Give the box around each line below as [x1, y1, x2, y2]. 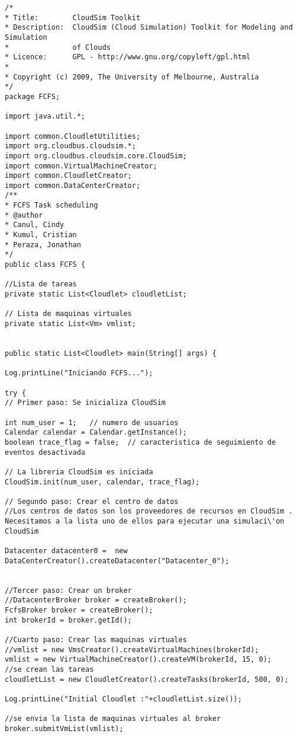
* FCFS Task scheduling [5, 201, 98, 210]
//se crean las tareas [5, 665, 94, 674]
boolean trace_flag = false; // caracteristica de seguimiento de [5, 438, 276, 446]
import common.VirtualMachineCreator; [5, 161, 157, 170]
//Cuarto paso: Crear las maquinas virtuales [5, 636, 187, 644]
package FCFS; [5, 92, 60, 101]
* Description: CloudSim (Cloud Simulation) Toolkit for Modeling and [5, 23, 293, 32]
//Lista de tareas [5, 280, 77, 289]
